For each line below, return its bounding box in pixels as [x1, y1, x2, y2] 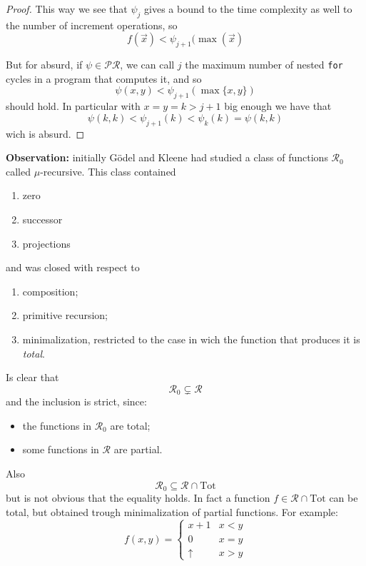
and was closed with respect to [6, 260, 140, 275]
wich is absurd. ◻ [6, 126, 85, 141]
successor [22, 212, 63, 226]
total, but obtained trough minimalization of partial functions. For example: [6, 504, 338, 519]
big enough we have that [224, 98, 332, 113]
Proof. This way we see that [6, 1, 128, 16]
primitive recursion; [22, 308, 108, 323]
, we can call [120, 57, 175, 72]
